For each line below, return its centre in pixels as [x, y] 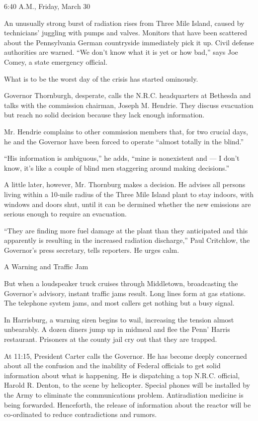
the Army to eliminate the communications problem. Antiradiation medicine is [124, 395]
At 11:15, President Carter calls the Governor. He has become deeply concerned [126, 356]
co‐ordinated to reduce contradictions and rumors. [81, 414]
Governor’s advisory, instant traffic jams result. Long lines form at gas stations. [125, 293]
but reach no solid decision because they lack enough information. [104, 115]
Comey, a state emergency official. [56, 61]
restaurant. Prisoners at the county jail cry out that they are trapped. [111, 339]
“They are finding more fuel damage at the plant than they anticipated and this [126, 230]
